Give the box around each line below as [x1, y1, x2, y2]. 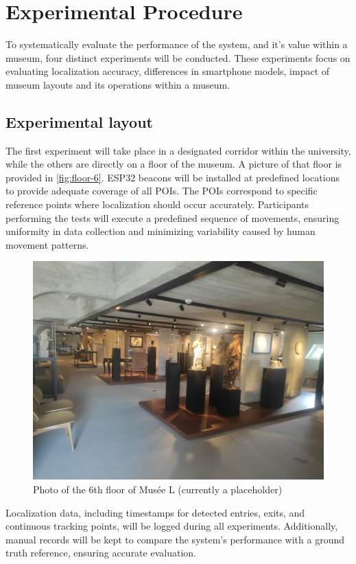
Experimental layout [5, 111, 153, 132]
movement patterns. [5, 237, 89, 251]
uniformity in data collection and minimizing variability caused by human [5, 224, 316, 238]
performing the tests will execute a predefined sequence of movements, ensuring [5, 210, 340, 225]
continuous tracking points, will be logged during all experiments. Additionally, [5, 519, 338, 533]
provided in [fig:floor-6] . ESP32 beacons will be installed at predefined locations [5, 170, 340, 184]
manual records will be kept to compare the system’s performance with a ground [5, 532, 345, 546]
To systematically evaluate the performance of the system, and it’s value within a [5, 37, 348, 52]
